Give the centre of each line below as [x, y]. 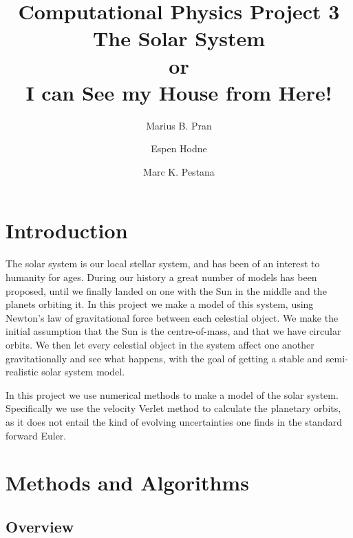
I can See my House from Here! [179, 92]
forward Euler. [36, 435]
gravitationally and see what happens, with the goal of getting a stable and [164, 358]
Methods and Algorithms [127, 483]
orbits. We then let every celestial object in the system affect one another [160, 344]
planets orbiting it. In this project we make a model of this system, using [160, 304]
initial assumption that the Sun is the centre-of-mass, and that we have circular [173, 331]
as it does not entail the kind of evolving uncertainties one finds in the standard [174, 421]
